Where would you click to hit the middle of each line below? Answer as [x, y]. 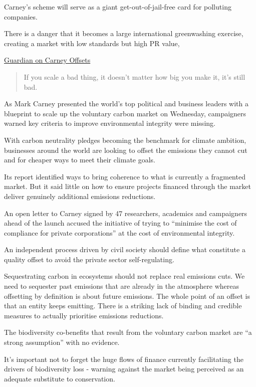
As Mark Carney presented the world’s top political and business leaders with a [126, 104]
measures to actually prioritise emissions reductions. [84, 315]
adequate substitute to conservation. [60, 378]
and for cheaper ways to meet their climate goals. [80, 160]
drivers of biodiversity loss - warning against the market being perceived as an [124, 369]
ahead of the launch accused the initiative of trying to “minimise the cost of [120, 223]
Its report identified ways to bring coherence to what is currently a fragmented [125, 176]
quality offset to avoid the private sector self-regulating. [89, 259]
